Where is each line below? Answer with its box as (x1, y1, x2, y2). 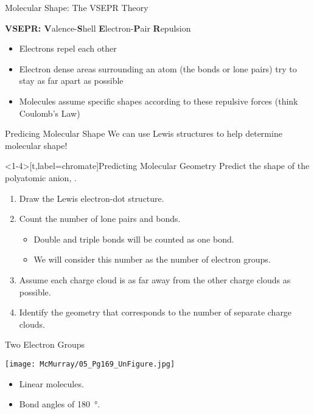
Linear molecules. (19, 377, 84, 390)
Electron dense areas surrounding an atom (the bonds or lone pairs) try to (19, 62, 297, 75)
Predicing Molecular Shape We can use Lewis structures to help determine (5, 127, 282, 140)
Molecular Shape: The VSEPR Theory (5, 1, 148, 13)
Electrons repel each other (19, 42, 117, 55)
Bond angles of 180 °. (19, 398, 100, 410)
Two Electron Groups (5, 338, 85, 351)
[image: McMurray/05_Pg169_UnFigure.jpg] (5, 359, 175, 368)
